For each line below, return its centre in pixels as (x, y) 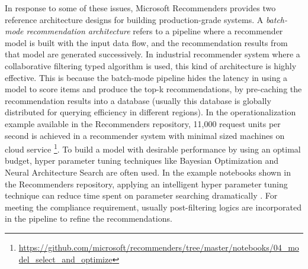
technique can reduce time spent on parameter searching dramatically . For (141, 195)
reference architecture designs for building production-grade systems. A (134, 19)
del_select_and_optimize (65, 259)
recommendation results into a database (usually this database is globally (138, 100)
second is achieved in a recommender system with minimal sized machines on (145, 135)
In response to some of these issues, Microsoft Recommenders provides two (140, 8)
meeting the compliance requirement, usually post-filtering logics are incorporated (153, 207)
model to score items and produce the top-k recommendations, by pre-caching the (153, 89)
